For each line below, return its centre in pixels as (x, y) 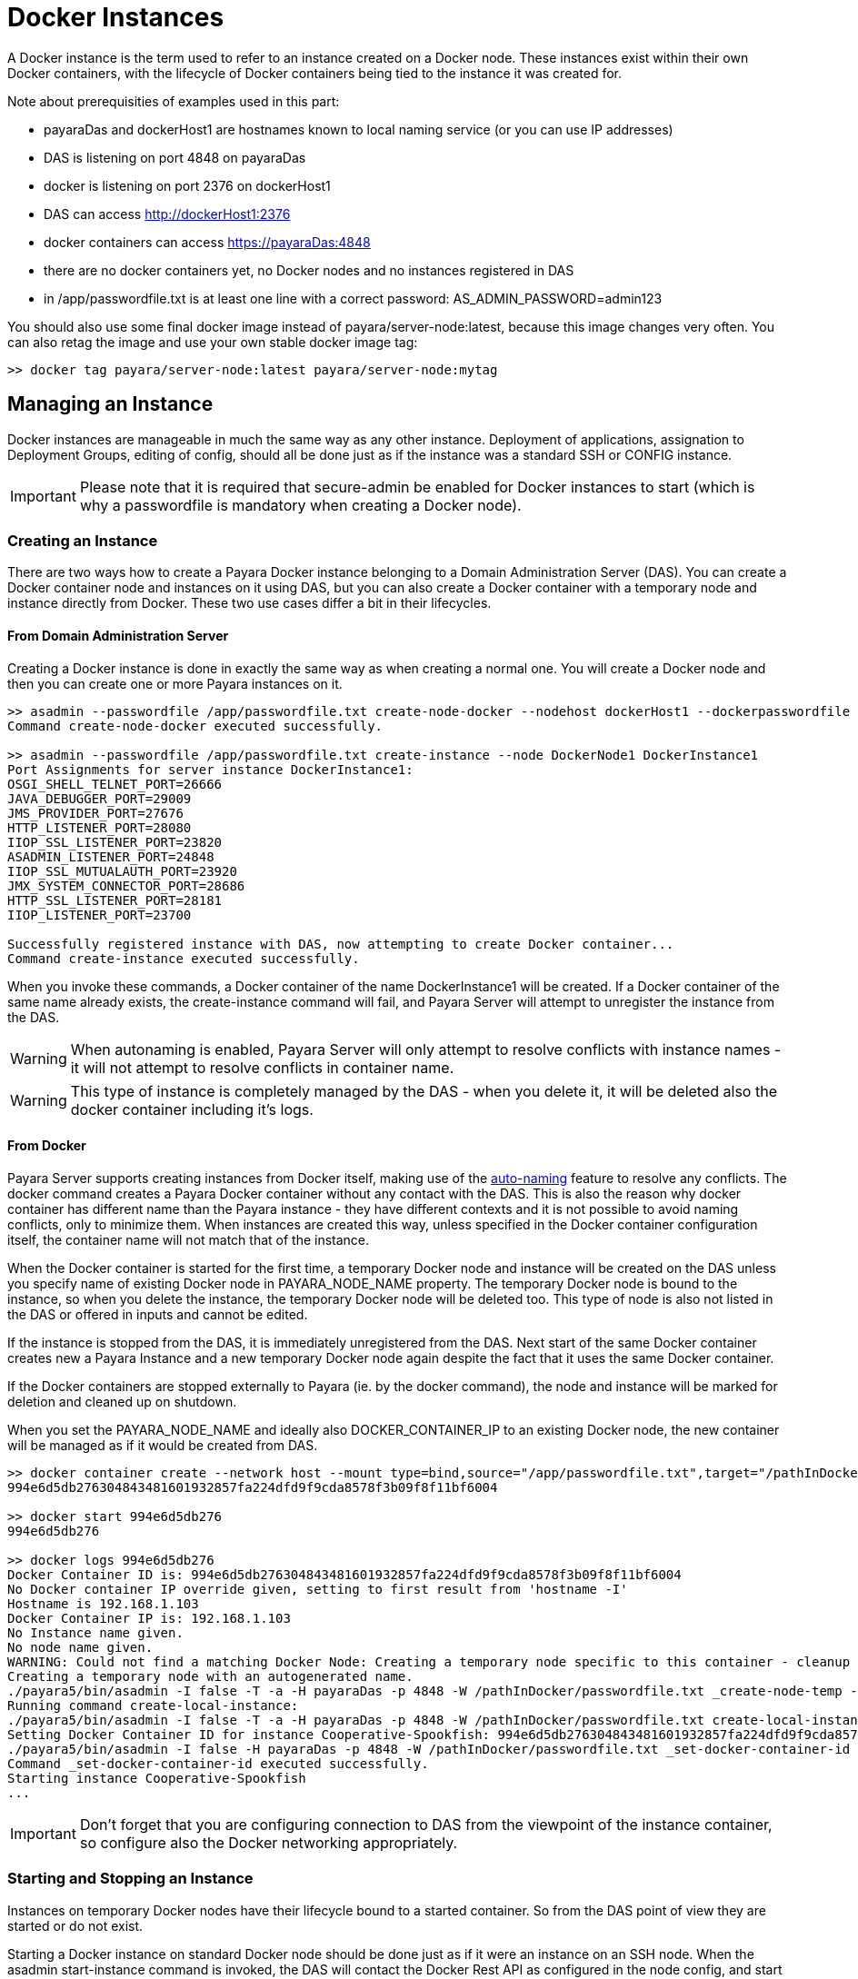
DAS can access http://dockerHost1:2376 (167, 214)
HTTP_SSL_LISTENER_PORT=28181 (115, 900)
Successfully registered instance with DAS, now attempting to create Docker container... (341, 944)
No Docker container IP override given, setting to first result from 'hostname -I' (318, 1589)
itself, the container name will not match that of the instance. (189, 1239)
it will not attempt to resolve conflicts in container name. (262, 1067)
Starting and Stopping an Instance (130, 1879)
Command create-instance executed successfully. (184, 958)
